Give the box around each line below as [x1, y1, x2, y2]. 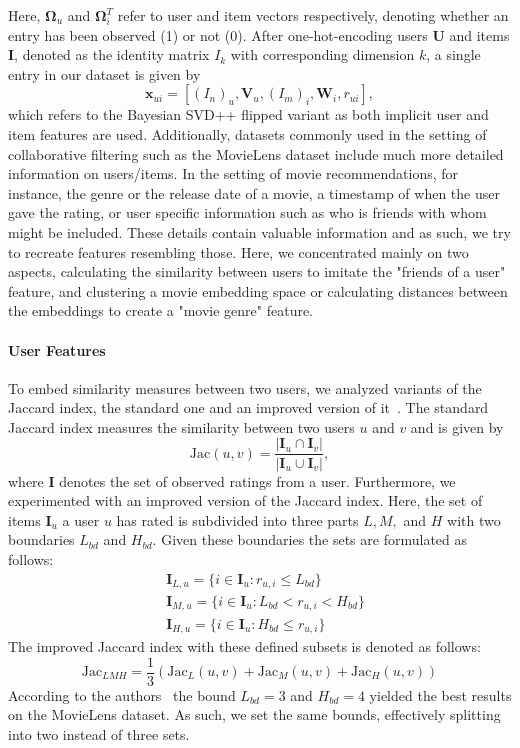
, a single [426, 44, 481, 65]
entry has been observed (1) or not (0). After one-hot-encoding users [8, 24, 428, 45]
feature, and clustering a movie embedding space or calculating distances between [8, 280, 508, 301]
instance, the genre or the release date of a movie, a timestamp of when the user [8, 182, 500, 203]
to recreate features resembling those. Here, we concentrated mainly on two [8, 241, 469, 262]
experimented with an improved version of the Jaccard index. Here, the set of [8, 490, 483, 511]
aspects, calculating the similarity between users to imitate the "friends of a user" [8, 261, 506, 282]
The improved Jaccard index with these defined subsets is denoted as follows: [8, 635, 481, 656]
